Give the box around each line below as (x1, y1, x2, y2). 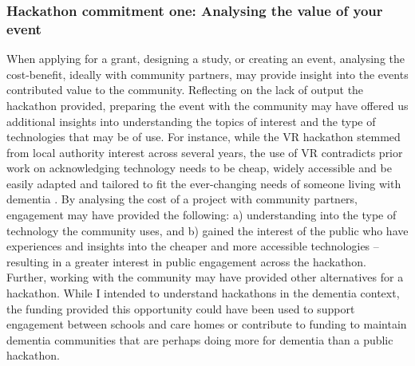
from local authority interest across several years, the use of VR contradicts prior (6, 144, 403, 160)
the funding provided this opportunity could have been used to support (6, 300, 355, 317)
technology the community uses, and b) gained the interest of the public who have (6, 222, 409, 238)
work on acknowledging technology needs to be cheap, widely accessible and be (6, 159, 392, 176)
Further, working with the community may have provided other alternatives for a (6, 269, 404, 285)
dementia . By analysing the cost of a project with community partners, (6, 191, 358, 207)
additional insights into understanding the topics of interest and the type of (6, 112, 376, 129)
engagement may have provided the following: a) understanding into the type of (6, 207, 397, 223)
